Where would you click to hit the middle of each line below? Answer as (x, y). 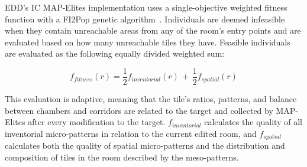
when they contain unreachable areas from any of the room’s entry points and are (153, 30)
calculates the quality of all (253, 122)
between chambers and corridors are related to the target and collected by (139, 110)
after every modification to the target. (97, 122)
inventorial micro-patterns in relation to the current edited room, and (131, 133)
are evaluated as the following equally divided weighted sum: (115, 53)
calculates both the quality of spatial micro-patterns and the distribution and (145, 145)
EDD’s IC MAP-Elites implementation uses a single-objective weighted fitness (146, 7)
